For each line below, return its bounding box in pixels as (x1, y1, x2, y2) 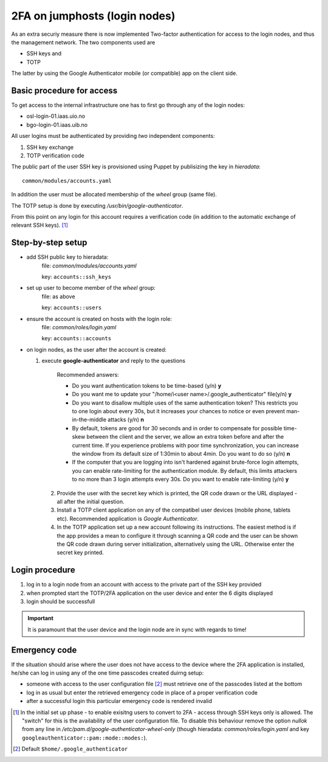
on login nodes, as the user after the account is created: (26, 346, 167, 353)
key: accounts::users (41, 304, 102, 311)
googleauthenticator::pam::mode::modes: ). (22, 734, 148, 741)
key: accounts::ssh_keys (41, 273, 112, 280)
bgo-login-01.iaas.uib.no (26, 121, 88, 128)
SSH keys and (26, 50, 62, 57)
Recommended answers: (56, 371, 120, 378)
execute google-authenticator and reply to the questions (41, 357, 185, 365)
